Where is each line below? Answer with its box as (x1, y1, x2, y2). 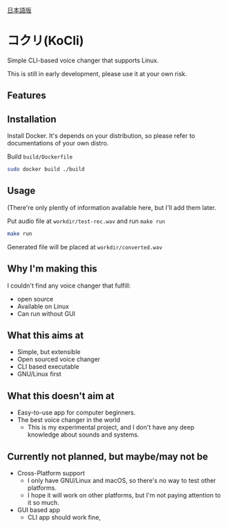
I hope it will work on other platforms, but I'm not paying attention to (27, 491, 221, 499)
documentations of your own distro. (7, 139, 109, 148)
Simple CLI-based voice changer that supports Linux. (7, 56, 159, 64)
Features (7, 89, 46, 102)
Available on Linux (17, 302, 69, 310)
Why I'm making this (7, 263, 98, 275)
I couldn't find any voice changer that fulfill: (7, 281, 131, 290)
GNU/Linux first (17, 370, 61, 378)
